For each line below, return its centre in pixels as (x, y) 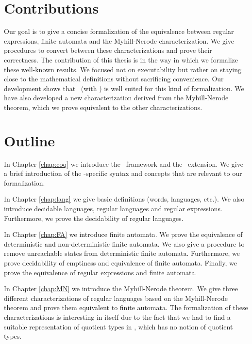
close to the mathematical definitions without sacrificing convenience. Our (114, 79)
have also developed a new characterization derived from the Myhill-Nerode (116, 98)
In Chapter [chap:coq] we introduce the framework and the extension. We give (124, 164)
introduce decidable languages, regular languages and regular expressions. (113, 208)
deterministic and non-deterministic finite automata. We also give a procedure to (124, 243)
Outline (30, 140)
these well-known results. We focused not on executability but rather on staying (123, 69)
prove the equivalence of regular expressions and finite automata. (101, 272)
